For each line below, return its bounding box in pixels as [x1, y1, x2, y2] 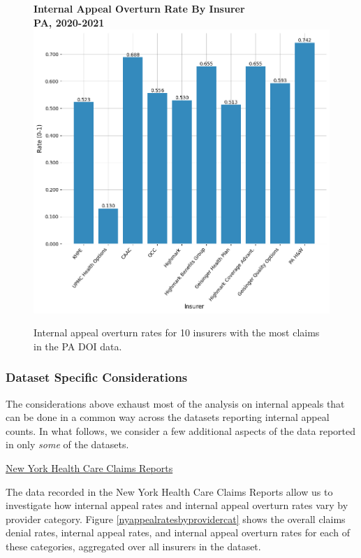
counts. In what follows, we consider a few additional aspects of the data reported [6, 423, 355, 438]
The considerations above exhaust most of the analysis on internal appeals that [6, 396, 345, 410]
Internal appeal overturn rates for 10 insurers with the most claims [34, 325, 320, 340]
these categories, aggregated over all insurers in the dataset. [6, 538, 261, 553]
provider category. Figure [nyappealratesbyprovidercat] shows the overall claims [6, 511, 346, 526]
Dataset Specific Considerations [6, 369, 188, 386]
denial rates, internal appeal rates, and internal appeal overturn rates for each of [6, 525, 350, 540]
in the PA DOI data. [34, 338, 122, 353]
